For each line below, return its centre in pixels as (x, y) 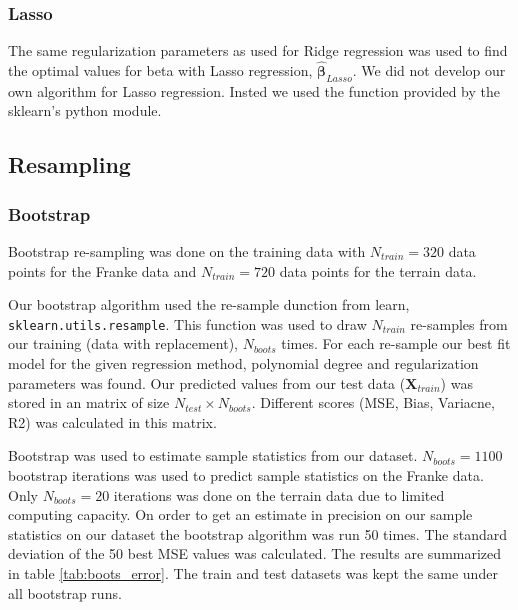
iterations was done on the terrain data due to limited (279, 494)
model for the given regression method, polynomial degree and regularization (243, 363)
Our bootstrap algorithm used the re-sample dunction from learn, (209, 304)
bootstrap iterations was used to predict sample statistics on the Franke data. (246, 475)
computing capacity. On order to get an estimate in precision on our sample (240, 514)
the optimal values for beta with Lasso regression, (160, 70)
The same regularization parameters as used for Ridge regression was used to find (258, 50)
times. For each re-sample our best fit (396, 343)
